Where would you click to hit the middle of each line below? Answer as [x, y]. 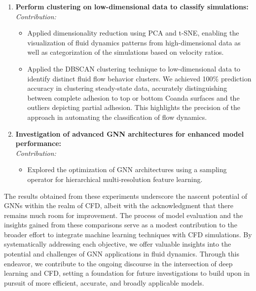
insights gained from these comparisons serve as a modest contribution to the [121, 225]
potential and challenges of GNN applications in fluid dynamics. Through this [122, 254]
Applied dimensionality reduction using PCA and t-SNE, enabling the [133, 33]
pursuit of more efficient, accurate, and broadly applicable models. [104, 282]
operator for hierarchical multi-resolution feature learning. [115, 179]
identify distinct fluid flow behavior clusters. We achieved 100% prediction [139, 78]
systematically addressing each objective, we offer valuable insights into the [118, 244]
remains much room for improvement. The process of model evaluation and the [124, 215]
